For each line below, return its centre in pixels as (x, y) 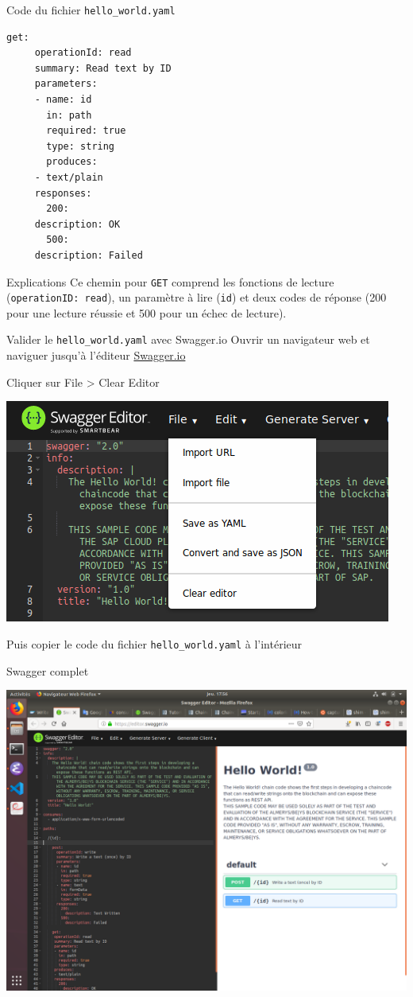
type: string (81, 146)
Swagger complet (48, 670)
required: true (86, 131)
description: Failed (89, 255)
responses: (63, 193)
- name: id (63, 100)
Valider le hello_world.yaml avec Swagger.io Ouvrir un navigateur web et (188, 339)
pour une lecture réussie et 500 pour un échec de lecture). (147, 312)
